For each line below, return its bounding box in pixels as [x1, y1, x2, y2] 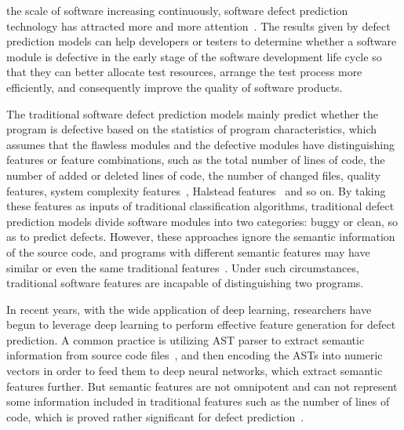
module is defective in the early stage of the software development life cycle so [6, 48, 382, 64]
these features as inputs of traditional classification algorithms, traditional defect [6, 198, 395, 214]
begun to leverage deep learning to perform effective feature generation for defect [6, 316, 396, 333]
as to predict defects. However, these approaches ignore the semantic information [6, 228, 395, 245]
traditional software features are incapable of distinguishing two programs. [6, 275, 364, 291]
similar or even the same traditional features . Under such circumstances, [6, 259, 359, 275]
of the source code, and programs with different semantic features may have [6, 243, 370, 260]
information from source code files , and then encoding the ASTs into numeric [6, 347, 383, 363]
